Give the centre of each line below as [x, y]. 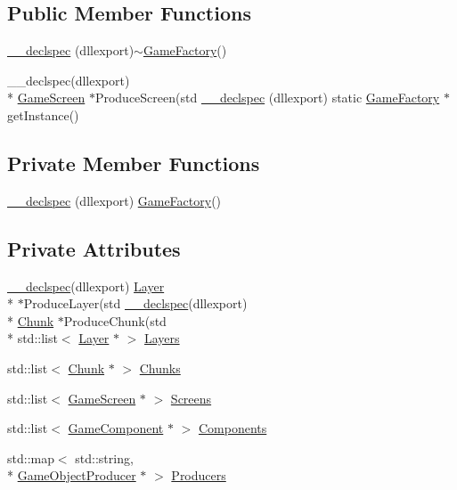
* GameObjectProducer [72, 475]
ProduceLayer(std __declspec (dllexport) [135, 303]
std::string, [104, 457]
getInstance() [43, 114]
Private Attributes [94, 248]
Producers [199, 475]
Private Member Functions [134, 163]
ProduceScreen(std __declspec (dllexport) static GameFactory [267, 98]
